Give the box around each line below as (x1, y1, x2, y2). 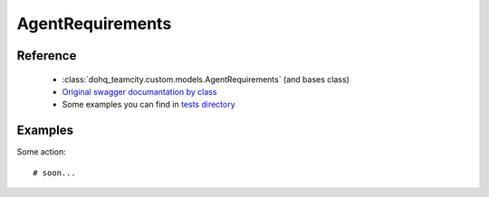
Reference (16, 48, 77, 63)
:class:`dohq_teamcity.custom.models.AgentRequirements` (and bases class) (62, 73, 350, 85)
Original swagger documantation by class (62, 86, 217, 97)
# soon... (33, 167, 76, 178)
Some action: (16, 146, 67, 157)
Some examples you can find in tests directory (62, 99, 235, 110)
